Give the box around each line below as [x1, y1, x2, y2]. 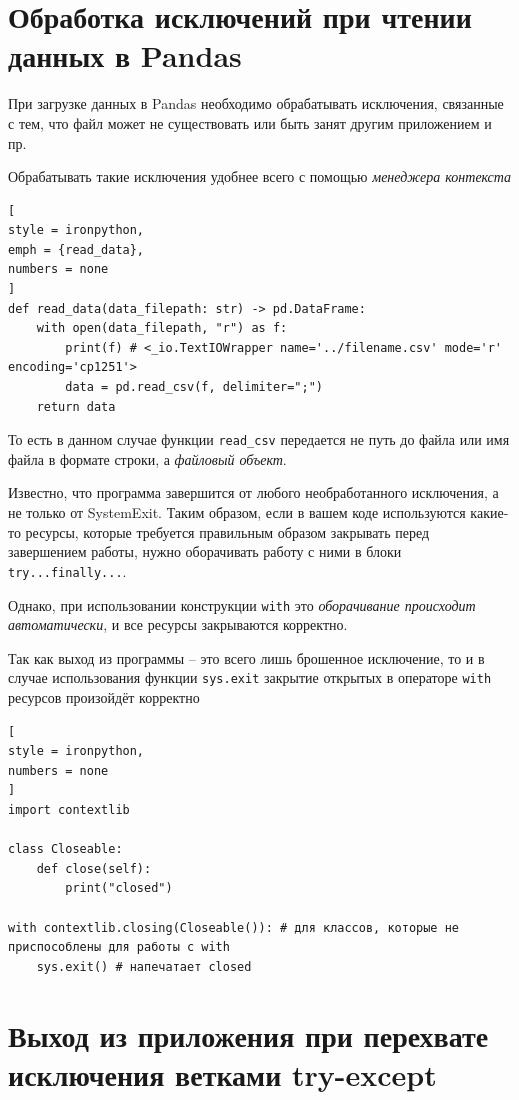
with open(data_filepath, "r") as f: [36, 321, 288, 336]
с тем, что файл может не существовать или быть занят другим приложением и [8, 112, 492, 133]
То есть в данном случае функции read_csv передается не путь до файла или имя [8, 429, 510, 450]
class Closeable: [8, 842, 123, 857]
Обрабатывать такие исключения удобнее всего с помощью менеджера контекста [8, 166, 512, 187]
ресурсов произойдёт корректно [8, 687, 200, 707]
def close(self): [36, 861, 152, 876]
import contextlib [8, 802, 130, 817]
